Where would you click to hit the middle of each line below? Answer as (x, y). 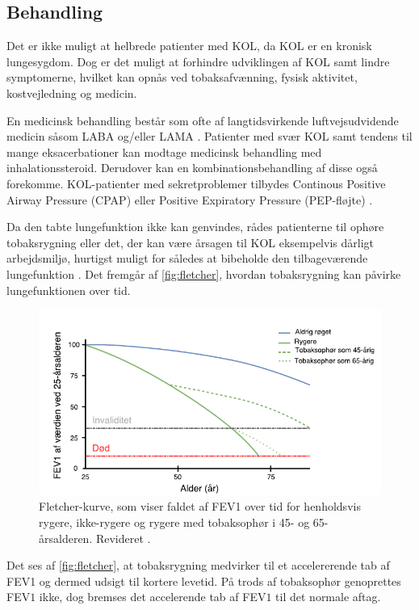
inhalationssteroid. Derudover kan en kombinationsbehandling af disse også (192, 168)
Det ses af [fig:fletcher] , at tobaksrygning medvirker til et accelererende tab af (198, 565)
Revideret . (123, 538)
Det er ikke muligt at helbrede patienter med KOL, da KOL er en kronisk (189, 46)
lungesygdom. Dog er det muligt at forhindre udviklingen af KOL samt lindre (198, 61)
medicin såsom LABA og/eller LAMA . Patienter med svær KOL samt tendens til (209, 136)
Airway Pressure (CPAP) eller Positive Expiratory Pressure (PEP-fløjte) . (190, 199)
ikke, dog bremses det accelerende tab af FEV (153, 597)
